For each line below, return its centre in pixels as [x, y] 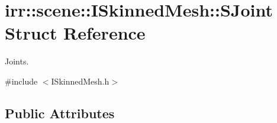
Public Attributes [60, 113]
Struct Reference [75, 33]
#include [21, 81]
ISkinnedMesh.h [80, 81]
